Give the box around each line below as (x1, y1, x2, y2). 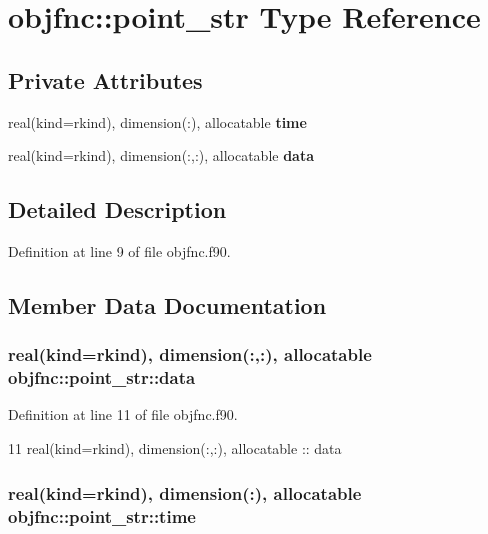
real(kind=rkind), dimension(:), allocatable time (8, 111, 307, 132)
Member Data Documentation (8, 289, 327, 320)
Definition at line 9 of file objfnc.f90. (8, 240, 231, 261)
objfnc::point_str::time (8, 503, 196, 528)
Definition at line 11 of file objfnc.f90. (8, 404, 238, 425)
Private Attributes (8, 64, 203, 95)
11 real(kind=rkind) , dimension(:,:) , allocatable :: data (8, 438, 342, 459)
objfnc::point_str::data (8, 365, 196, 390)
